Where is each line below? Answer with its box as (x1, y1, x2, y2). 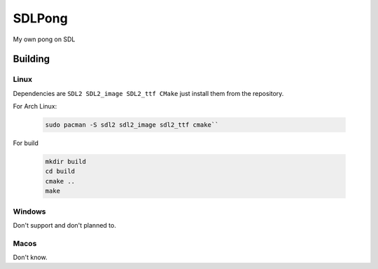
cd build (45, 167, 76, 175)
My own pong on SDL (13, 35, 76, 43)
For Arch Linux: (13, 102, 57, 111)
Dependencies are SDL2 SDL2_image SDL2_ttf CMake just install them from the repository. (13, 89, 284, 97)
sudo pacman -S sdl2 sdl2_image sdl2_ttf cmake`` (45, 121, 219, 129)
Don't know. (13, 253, 48, 262)
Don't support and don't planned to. (13, 221, 117, 229)
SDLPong (13, 11, 68, 26)
